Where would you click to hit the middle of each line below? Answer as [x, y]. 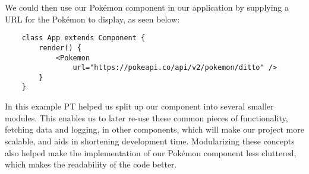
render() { [60, 48]
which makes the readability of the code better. [91, 164]
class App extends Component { [83, 38]
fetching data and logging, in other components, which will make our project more [154, 129]
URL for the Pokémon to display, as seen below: [92, 19]
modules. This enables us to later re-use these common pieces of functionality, [146, 117]
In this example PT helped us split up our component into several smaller [139, 106]
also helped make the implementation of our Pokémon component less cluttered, [151, 152]
